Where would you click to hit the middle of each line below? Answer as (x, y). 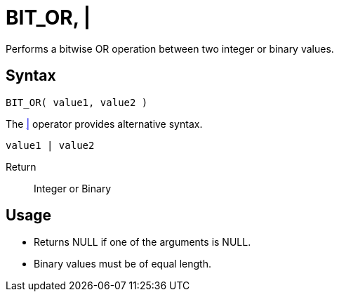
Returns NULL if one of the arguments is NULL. (142, 242)
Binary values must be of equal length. (122, 264)
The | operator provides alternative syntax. (104, 124)
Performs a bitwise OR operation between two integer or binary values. (170, 48)
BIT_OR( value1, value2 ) (77, 102)
